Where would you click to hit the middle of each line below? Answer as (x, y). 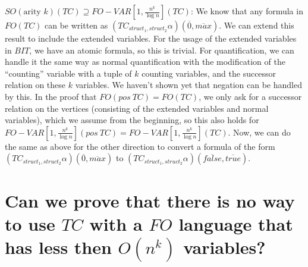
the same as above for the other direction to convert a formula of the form (140, 146)
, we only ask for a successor (250, 96)
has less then (58, 246)
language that (236, 223)
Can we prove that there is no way (150, 200)
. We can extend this (257, 25)
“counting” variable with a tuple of (68, 73)
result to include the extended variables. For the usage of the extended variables (151, 38)
